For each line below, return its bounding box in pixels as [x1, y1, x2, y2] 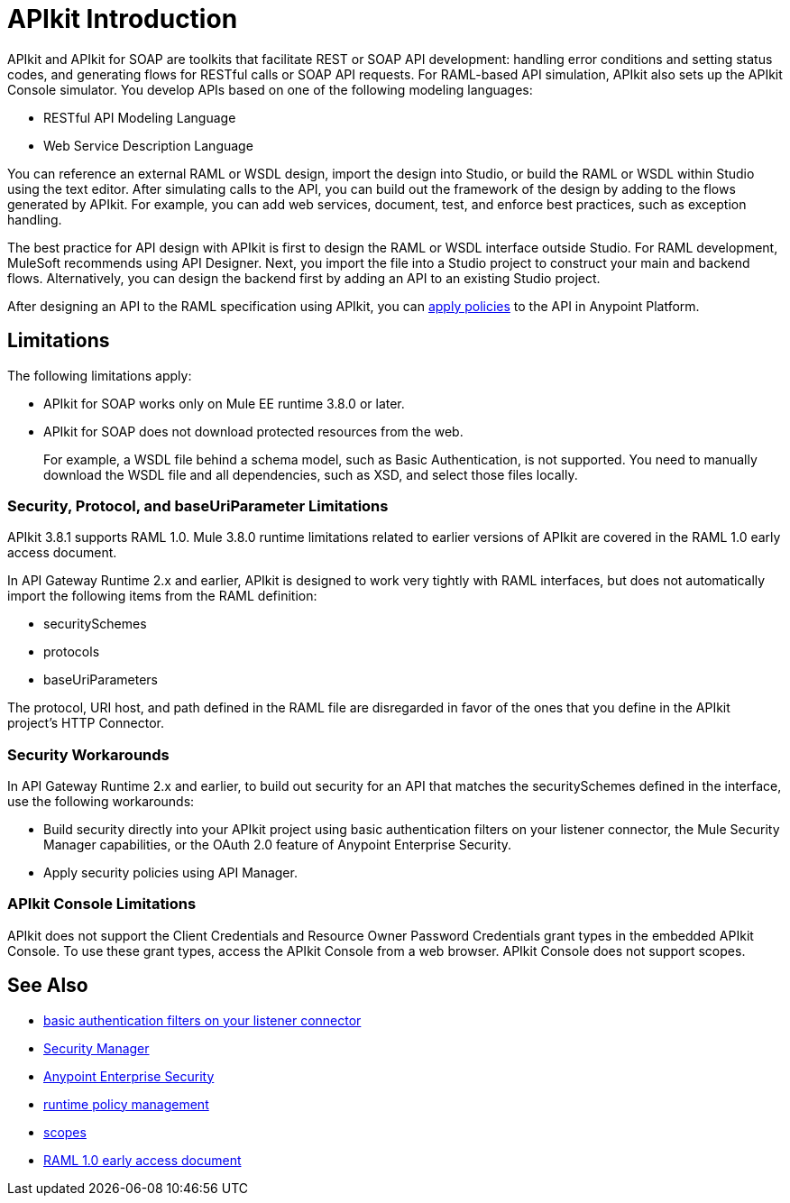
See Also [7, 974, 88, 997]
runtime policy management [43, 1096, 209, 1112]
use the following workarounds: [7, 794, 195, 810]
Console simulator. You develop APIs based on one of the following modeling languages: [7, 81, 533, 97]
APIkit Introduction [7, 4, 238, 34]
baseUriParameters [43, 672, 158, 688]
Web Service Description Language [43, 137, 253, 153]
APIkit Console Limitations [7, 895, 197, 914]
